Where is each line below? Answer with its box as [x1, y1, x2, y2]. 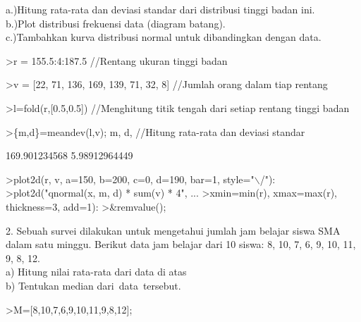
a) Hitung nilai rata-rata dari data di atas [6, 264, 187, 279]
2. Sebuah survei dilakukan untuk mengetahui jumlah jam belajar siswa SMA [6, 223, 341, 237]
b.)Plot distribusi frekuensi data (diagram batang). [6, 16, 226, 30]
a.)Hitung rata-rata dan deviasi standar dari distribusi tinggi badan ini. [6, 2, 315, 16]
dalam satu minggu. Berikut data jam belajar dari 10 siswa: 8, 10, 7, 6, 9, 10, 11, [6, 237, 356, 252]
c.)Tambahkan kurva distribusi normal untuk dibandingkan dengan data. [6, 30, 322, 44]
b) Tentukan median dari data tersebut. [6, 278, 181, 292]
